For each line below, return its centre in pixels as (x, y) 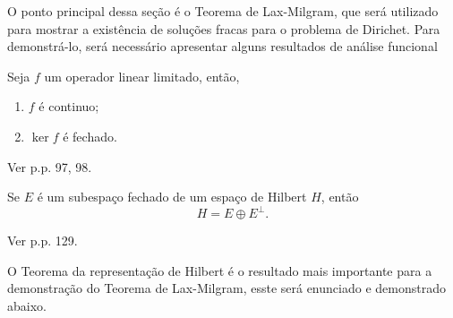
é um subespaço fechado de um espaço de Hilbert (172, 197)
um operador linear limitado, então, (142, 76)
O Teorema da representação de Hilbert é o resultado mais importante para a (220, 270)
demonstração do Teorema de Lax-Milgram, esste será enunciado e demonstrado (226, 288)
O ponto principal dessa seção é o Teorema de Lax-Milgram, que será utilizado (223, 11)
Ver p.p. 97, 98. (50, 166)
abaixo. (27, 306)
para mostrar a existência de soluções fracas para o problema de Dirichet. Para (224, 28)
